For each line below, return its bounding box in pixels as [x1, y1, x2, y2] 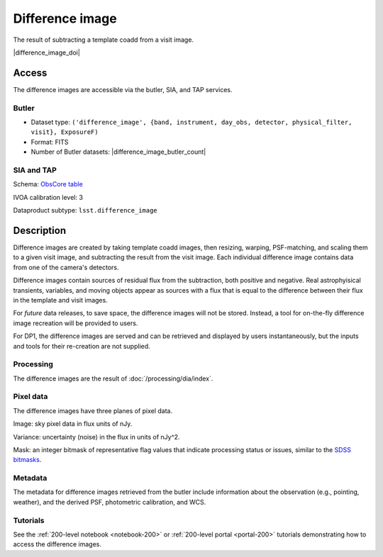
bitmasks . [13, 456, 42, 464]
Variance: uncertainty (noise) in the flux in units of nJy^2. [13, 432, 180, 441]
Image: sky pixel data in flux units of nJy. [13, 420, 133, 428]
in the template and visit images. [13, 296, 108, 304]
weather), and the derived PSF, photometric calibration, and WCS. [13, 497, 206, 506]
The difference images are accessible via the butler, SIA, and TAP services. [13, 85, 233, 94]
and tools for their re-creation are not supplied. [13, 342, 150, 350]
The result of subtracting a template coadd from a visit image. [13, 35, 194, 44]
